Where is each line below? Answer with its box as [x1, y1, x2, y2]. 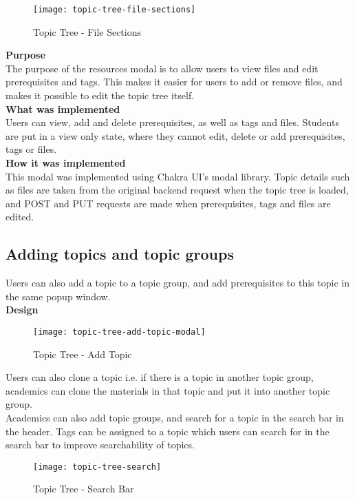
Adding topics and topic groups [6, 243, 234, 264]
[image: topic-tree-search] [33, 461, 162, 472]
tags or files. [6, 142, 57, 156]
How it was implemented [6, 156, 126, 169]
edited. [6, 209, 34, 224]
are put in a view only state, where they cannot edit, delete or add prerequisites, [6, 128, 345, 143]
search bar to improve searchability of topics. [6, 437, 195, 452]
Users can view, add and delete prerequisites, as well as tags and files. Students [6, 115, 339, 129]
